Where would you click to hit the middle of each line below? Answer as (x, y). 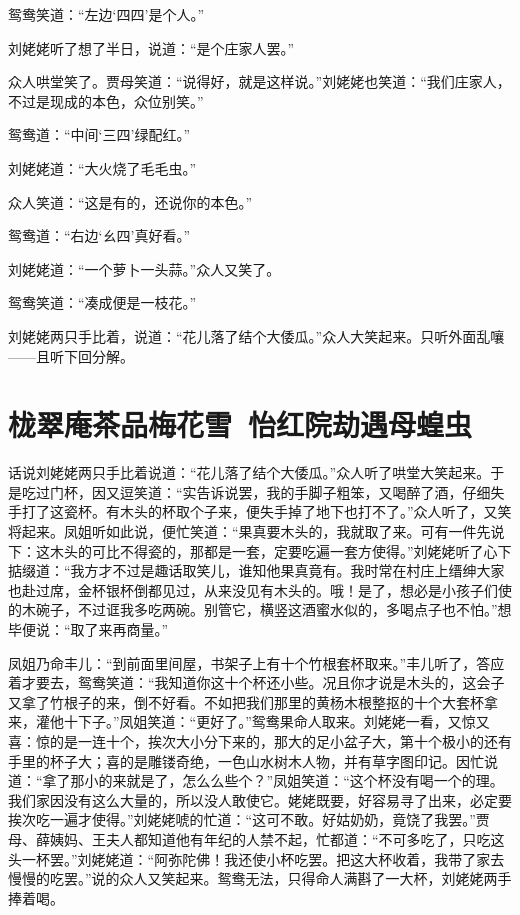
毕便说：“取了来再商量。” (88, 629)
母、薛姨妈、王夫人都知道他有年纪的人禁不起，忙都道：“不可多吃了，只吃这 (256, 838)
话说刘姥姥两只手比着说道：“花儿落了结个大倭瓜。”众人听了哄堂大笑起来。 (249, 472)
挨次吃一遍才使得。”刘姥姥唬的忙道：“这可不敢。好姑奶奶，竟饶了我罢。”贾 (249, 819)
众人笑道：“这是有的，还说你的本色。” (130, 201)
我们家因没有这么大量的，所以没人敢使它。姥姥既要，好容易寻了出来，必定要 (260, 799)
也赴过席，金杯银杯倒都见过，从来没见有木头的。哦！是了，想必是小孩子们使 (260, 589)
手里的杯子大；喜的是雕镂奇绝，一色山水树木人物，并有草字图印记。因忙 (246, 760)
